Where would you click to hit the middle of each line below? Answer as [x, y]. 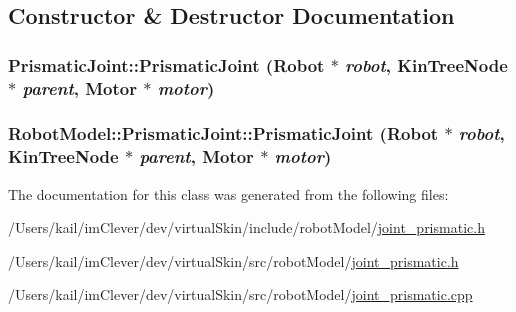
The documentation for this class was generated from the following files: [228, 193]
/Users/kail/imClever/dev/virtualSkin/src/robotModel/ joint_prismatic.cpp [240, 294]
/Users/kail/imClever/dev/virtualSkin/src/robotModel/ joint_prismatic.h [233, 260]
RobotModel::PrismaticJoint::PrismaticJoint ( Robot [223, 133]
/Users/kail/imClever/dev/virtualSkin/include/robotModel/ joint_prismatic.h [246, 227]
